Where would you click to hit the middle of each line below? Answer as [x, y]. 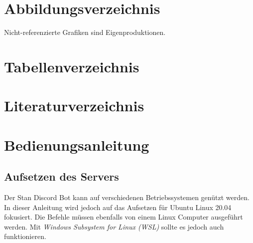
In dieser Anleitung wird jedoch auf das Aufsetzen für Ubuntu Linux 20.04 [118, 207]
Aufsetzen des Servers [62, 176]
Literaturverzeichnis [74, 106]
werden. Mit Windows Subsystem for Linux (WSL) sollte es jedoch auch [114, 226]
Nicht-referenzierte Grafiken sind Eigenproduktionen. [85, 32]
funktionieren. [25, 236]
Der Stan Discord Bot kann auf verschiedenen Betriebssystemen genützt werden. [127, 197]
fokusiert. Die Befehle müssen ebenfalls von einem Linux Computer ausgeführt [124, 217]
